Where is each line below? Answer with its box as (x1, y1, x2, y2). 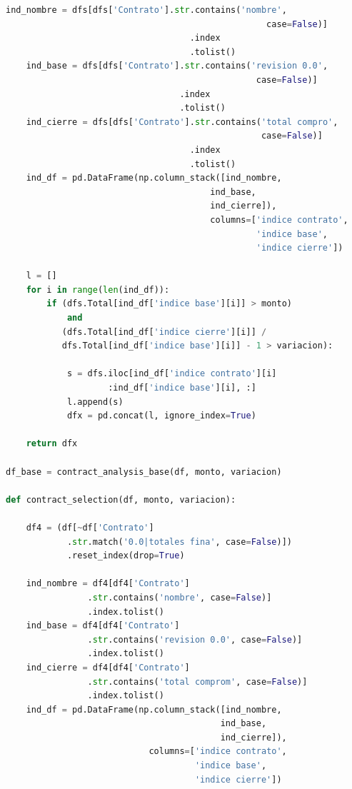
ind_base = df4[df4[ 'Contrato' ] (26, 620, 180, 631)
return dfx (26, 438, 78, 449)
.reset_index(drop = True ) (66, 551, 185, 561)
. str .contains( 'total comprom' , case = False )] (87, 676, 308, 687)
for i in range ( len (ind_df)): (26, 284, 170, 295)
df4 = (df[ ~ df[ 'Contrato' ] (26, 522, 154, 533)
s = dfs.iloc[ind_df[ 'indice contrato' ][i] (66, 368, 277, 379)
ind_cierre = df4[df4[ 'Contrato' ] (26, 662, 190, 673)
